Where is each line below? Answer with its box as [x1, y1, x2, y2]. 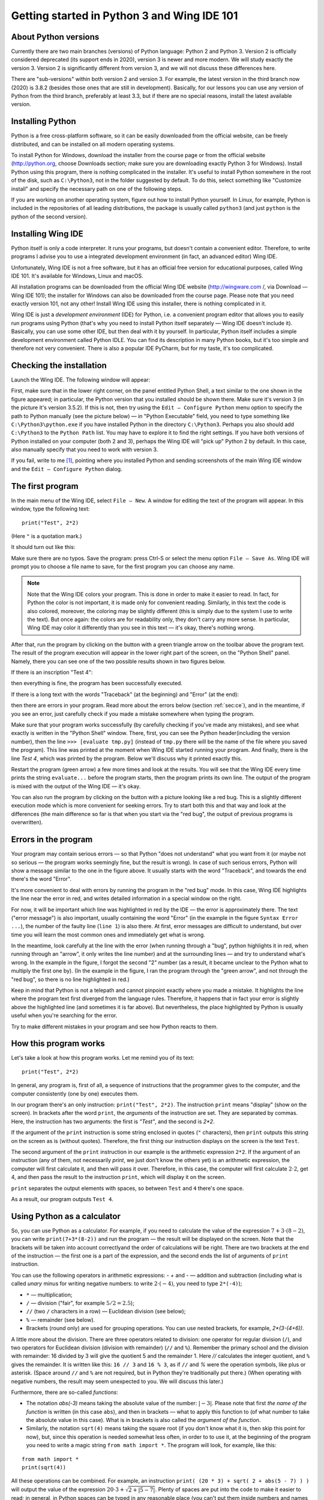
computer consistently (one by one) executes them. [11, 1090, 139, 1097]
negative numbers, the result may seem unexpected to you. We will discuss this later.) [11, 1378, 224, 1385]
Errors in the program [11, 835, 93, 845]
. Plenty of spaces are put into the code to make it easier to [155, 1486, 301, 1493]
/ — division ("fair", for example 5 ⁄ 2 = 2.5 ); [26, 1299, 135, 1306]
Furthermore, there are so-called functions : [11, 1388, 118, 1396]
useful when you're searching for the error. [11, 1012, 118, 1019]
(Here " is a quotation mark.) [11, 532, 82, 539]
